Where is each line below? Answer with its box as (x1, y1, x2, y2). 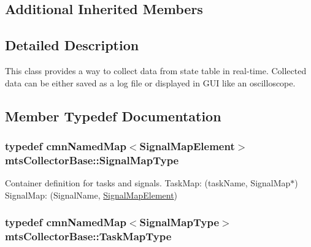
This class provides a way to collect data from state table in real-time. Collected (5, 64, 307, 77)
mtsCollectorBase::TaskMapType (5, 229, 172, 244)
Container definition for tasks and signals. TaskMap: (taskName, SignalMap (5, 177, 291, 189)
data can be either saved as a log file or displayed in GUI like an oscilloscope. (5, 76, 296, 89)
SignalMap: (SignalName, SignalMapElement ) (5, 188, 178, 201)
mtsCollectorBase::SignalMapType (5, 152, 179, 167)
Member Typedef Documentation (5, 106, 221, 125)
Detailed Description (5, 36, 139, 55)
